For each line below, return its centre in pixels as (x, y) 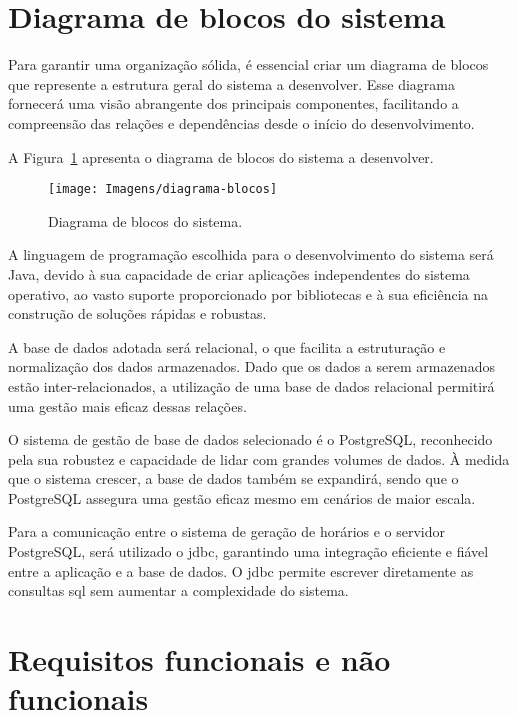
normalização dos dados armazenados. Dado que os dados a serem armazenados (251, 366)
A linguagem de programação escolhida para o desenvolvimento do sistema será (251, 254)
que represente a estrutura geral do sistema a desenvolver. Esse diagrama (232, 83)
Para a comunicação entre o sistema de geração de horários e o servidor (227, 531)
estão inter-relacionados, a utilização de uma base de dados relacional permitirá (251, 385)
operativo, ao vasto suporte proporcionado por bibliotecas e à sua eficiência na (248, 293)
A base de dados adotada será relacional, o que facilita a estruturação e (227, 346)
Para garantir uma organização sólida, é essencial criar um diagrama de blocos (248, 64)
